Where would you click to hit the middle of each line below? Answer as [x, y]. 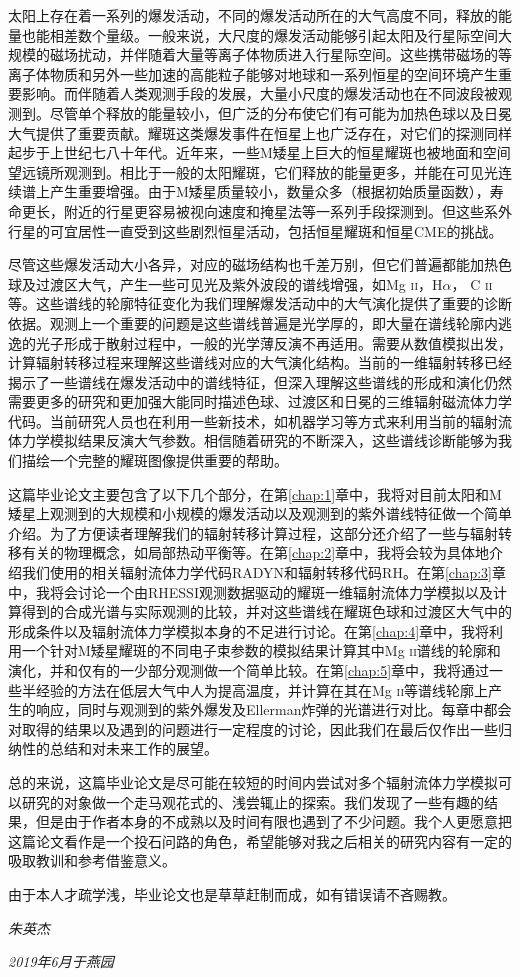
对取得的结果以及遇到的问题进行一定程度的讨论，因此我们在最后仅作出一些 [253, 728]
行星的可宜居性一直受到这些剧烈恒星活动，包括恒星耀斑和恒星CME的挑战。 [255, 230]
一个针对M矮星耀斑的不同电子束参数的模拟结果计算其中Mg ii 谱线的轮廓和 [261, 650]
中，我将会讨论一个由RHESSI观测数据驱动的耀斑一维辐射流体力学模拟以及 [250, 591]
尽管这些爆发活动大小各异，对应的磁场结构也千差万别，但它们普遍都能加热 [253, 264]
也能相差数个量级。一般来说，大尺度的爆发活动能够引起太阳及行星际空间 [259, 34]
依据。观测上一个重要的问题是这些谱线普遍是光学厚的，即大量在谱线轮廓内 [253, 322]
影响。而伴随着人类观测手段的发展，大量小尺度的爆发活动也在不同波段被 [259, 93]
